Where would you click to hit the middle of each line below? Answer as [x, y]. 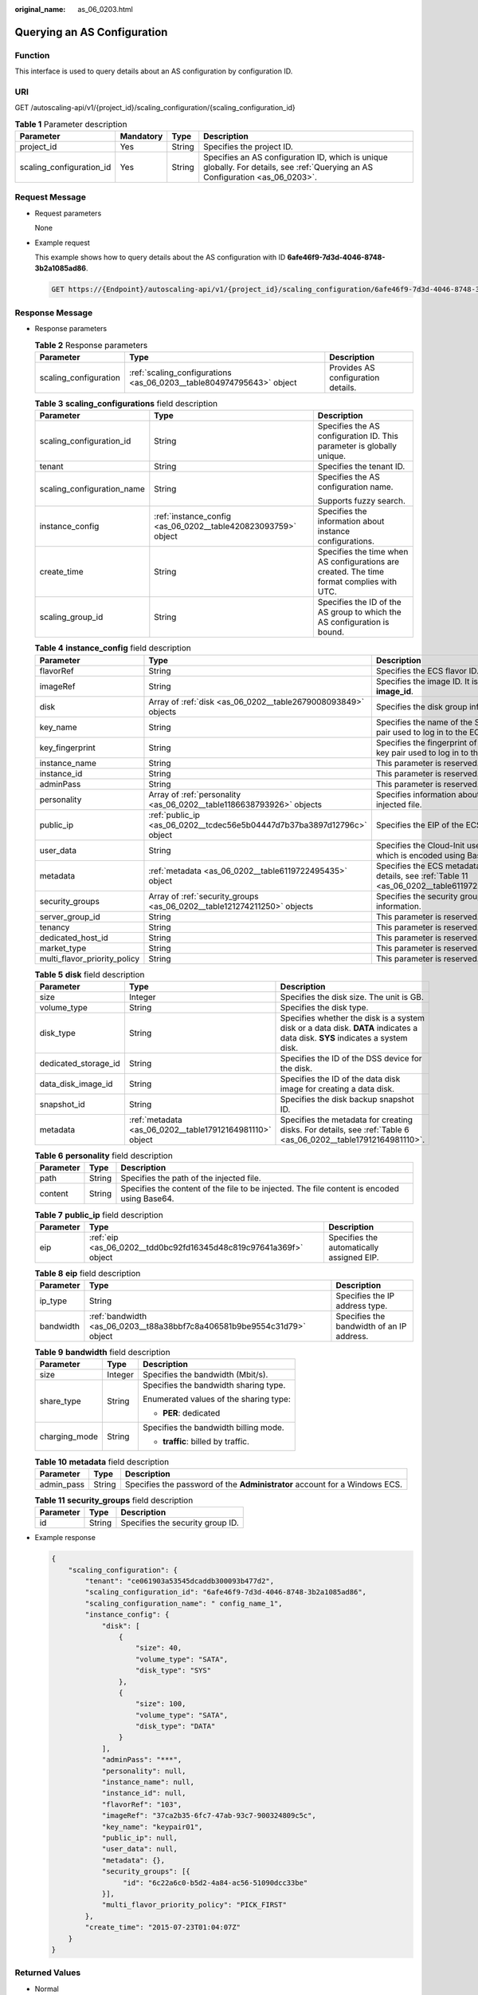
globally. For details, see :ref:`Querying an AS [288, 168]
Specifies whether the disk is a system [353, 1017]
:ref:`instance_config [192, 516]
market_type [63, 948]
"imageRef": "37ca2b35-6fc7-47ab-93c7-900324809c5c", [209, 1816]
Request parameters [68, 213]
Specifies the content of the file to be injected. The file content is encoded [260, 1189]
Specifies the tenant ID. [361, 467]
